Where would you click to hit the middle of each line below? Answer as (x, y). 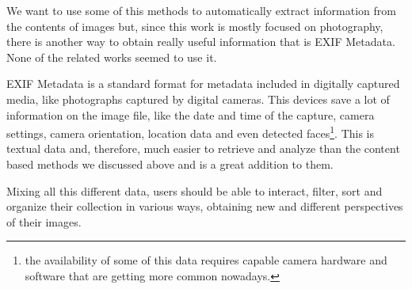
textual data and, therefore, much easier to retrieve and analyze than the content (203, 148)
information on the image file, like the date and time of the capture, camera (191, 114)
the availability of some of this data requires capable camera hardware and (206, 260)
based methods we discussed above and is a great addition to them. (170, 164)
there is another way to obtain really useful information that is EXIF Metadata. (201, 42)
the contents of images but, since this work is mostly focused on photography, (195, 26)
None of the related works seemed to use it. (112, 57)
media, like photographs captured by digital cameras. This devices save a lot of (198, 99)
